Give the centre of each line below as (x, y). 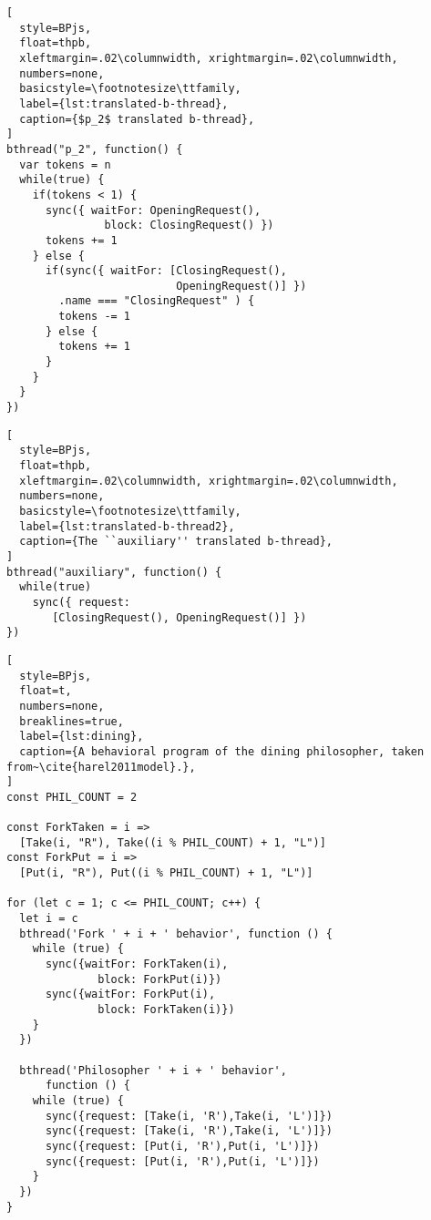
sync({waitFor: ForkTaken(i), (137, 964)
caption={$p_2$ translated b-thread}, (137, 119)
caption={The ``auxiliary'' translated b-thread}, (176, 542)
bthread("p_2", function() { (95, 149)
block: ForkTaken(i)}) (166, 1010)
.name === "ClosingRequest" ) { (157, 301)
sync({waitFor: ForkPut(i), (130, 994)
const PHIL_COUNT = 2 (72, 797)
